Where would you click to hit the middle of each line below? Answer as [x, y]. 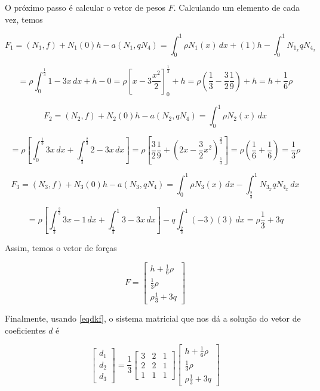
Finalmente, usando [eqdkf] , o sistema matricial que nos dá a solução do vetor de [153, 318]
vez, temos [24, 19]
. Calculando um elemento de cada [236, 7]
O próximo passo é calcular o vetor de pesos [85, 7]
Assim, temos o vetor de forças [61, 248]
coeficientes [25, 330]
